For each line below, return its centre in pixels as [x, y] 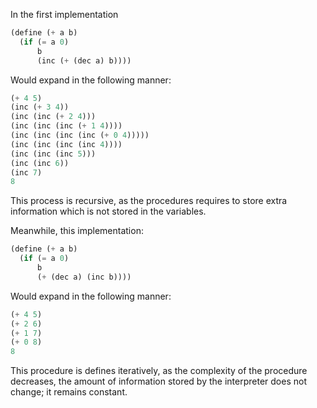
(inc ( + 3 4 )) [40, 107]
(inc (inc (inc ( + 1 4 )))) [66, 126]
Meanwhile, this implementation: [77, 231]
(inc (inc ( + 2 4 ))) [53, 117]
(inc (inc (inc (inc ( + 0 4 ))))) [80, 135]
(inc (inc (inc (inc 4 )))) [66, 144]
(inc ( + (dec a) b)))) [84, 60]
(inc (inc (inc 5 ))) [53, 154]
